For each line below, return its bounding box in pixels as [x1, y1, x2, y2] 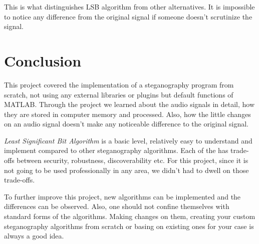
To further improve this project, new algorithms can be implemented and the [4, 191, 241, 201]
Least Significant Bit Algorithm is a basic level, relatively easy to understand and [4, 135, 252, 145]
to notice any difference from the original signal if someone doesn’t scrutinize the [4, 11, 252, 21]
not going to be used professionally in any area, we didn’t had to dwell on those [4, 164, 249, 175]
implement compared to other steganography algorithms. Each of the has [4, 145, 228, 155]
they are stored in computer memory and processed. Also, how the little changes [4, 108, 251, 119]
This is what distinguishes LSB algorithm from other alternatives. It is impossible [4, 1, 255, 11]
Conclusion [4, 50, 82, 70]
